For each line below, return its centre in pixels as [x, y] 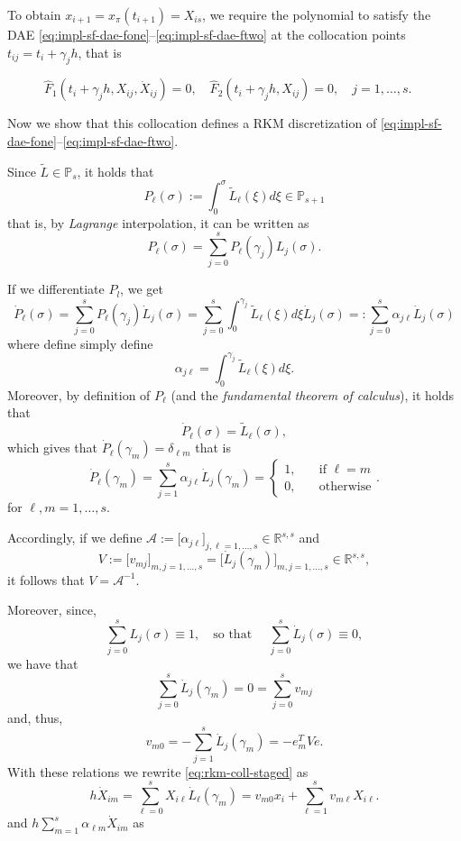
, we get [142, 289]
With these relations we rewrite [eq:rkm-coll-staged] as [158, 771]
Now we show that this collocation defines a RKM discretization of [192, 123]
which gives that [53, 448]
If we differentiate [56, 289]
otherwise [345, 486]
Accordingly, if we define [75, 538]
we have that [43, 664]
